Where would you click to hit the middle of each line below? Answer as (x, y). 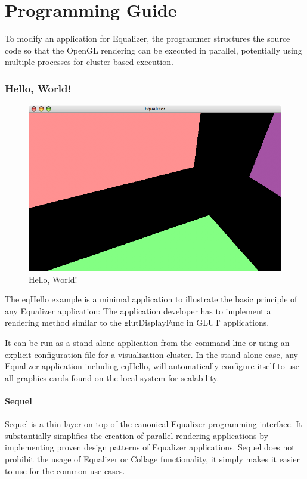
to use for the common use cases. (65, 470)
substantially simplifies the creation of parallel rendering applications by (137, 435)
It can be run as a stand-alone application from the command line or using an (147, 343)
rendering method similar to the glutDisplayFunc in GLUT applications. (137, 322)
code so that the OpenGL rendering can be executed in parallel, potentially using (153, 50)
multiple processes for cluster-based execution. (89, 62)
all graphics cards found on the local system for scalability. (112, 377)
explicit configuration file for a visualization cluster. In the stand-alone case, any (151, 354)
